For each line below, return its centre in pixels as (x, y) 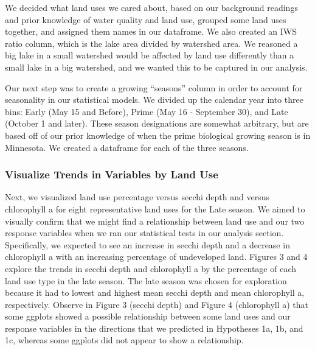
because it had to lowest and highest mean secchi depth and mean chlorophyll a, (155, 292)
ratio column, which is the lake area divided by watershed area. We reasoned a (151, 43)
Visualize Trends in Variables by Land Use (112, 174)
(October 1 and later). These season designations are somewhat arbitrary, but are (157, 123)
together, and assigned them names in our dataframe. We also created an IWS (151, 31)
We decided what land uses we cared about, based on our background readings (151, 7)
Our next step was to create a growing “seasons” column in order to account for (154, 87)
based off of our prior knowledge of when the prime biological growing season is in (158, 135)
